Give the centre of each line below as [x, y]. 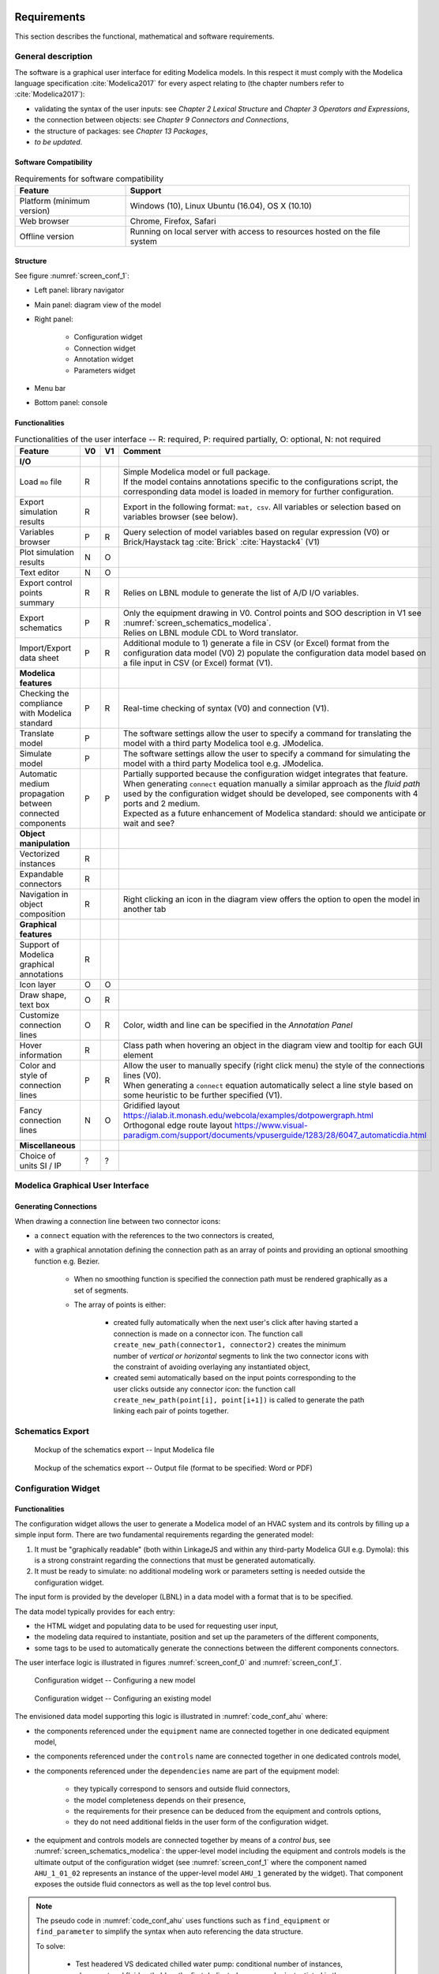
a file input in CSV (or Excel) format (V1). [198, 663]
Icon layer [38, 985]
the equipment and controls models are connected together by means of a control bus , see [182, 1840]
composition [43, 914]
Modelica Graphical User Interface [82, 1186]
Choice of [38, 1156]
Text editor [39, 572]
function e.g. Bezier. [67, 1261]
